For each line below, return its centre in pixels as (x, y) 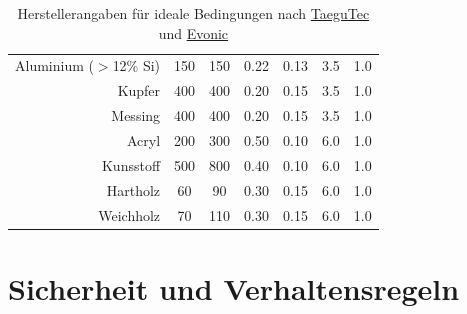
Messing (136, 115)
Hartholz (133, 189)
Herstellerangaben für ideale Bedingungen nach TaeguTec (193, 13)
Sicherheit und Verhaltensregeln (234, 287)
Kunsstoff (131, 164)
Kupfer (139, 90)
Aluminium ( (54, 65)
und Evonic (193, 32)
